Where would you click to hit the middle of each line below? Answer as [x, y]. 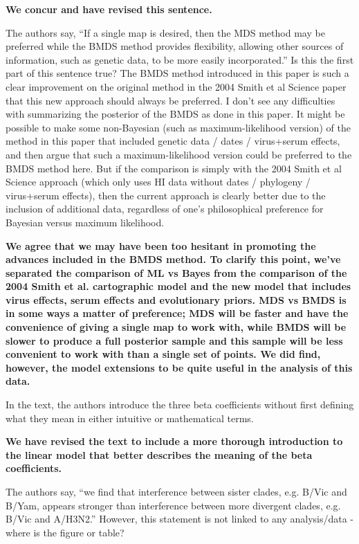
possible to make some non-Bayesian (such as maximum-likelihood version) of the [178, 127]
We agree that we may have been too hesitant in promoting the [161, 245]
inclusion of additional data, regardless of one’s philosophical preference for [165, 209]
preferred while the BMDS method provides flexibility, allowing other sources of [175, 46]
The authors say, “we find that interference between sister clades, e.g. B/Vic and [176, 491]
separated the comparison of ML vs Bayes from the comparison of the [176, 272]
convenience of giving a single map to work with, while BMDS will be [176, 327]
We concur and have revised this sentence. [109, 9]
